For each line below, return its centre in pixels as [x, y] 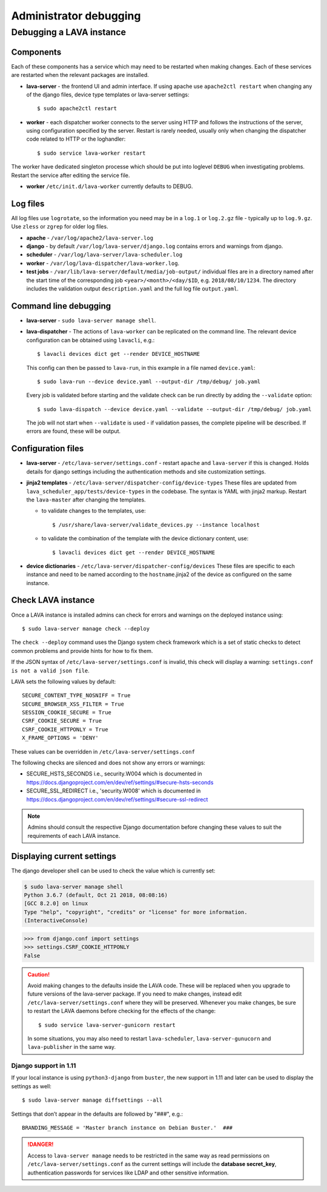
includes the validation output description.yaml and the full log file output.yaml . [133, 289]
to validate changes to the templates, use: [94, 511]
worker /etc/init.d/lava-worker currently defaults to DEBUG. [110, 186]
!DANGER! [41, 1144]
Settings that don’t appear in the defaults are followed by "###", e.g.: [97, 1114]
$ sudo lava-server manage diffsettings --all [92, 1100]
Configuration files [48, 449]
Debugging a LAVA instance [69, 32]
